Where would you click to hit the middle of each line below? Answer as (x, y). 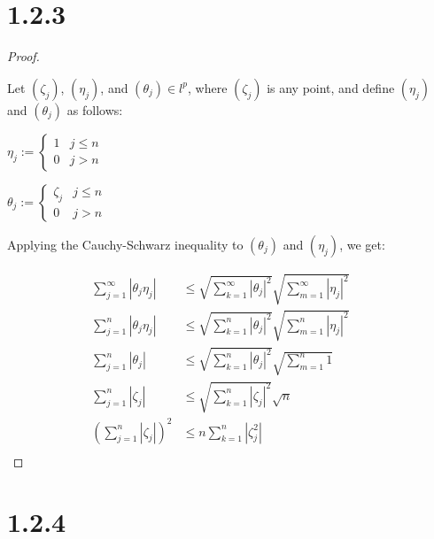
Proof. (23, 56)
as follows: (95, 109)
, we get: (362, 244)
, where (208, 87)
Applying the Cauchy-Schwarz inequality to (125, 244)
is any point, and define (331, 87)
